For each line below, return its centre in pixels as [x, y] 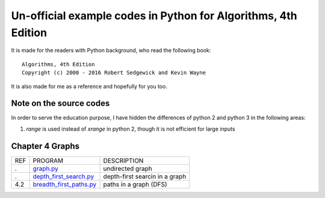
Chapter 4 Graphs [45, 146]
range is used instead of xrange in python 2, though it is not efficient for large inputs [131, 129]
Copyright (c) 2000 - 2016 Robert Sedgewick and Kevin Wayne [114, 73]
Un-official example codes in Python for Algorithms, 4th [154, 16]
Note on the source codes [60, 103]
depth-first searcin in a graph [145, 176]
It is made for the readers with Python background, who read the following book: [111, 51]
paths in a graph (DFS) [135, 184]
